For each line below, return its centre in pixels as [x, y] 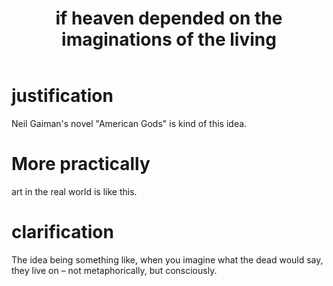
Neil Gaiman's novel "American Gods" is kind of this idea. [129, 123]
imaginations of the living [169, 39]
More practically [81, 164]
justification [62, 96]
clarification [62, 232]
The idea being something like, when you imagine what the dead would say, [167, 259]
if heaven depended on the [169, 18]
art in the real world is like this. [74, 191]
